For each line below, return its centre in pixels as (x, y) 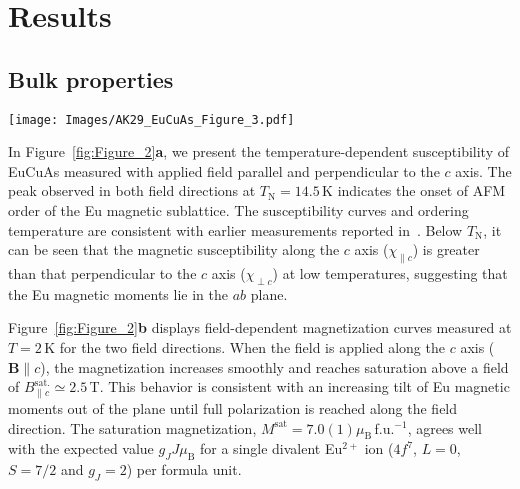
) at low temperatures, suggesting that (390, 273)
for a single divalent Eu (271, 448)
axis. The (483, 170)
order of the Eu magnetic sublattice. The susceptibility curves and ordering (238, 210)
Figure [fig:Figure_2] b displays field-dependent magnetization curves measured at (260, 327)
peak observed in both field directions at (132, 190)
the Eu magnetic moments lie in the (118, 293)
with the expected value (81, 448)
